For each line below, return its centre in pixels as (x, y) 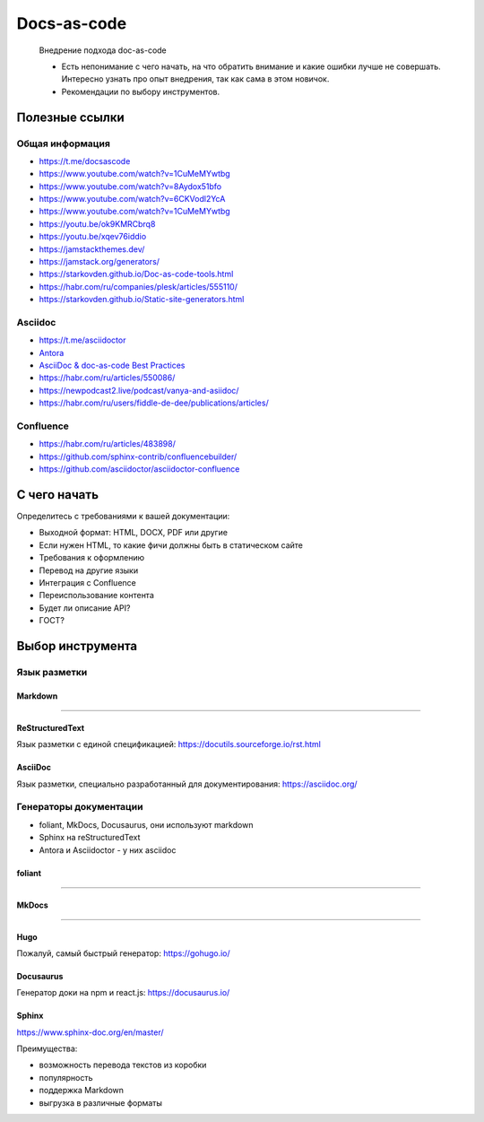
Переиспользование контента (96, 596)
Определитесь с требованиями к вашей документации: (123, 517)
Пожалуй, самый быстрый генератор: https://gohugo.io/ (123, 953)
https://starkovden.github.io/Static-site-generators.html (142, 300)
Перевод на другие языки (89, 570)
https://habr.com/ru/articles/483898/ (108, 444)
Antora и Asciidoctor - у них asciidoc (108, 850)
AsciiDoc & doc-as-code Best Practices (112, 365)
